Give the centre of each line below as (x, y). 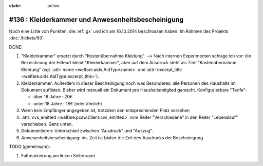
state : (15, 6)
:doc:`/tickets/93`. (27, 38)
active (54, 6)
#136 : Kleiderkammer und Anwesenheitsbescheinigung (96, 19)
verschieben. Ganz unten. (47, 124)
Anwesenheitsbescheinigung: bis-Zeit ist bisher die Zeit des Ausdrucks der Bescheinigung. (113, 138)
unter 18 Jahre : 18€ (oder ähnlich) (68, 103)
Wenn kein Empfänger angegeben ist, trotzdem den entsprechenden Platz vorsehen (105, 111)
